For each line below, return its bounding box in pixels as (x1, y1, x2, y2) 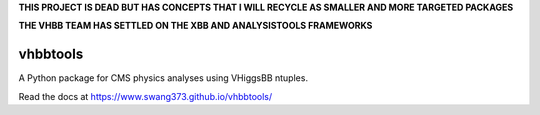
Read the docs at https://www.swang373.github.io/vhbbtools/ (18, 90, 273, 102)
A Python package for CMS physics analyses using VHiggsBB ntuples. (18, 72, 309, 84)
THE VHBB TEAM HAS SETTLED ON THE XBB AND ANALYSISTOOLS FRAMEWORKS (18, 20, 373, 32)
